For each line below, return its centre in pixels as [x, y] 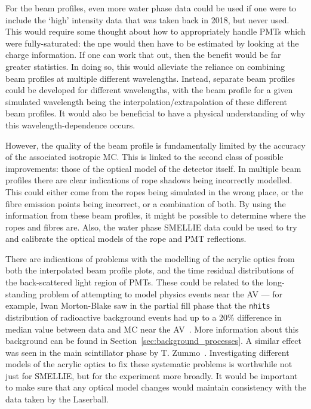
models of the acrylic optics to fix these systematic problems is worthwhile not [149, 364]
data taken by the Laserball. [57, 399]
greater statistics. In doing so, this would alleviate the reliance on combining [145, 66]
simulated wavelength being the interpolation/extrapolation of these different [147, 101]
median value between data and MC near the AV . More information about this [152, 329]
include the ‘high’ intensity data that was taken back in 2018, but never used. [147, 19]
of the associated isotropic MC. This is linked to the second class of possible [144, 157]
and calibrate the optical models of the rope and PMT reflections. [126, 239]
